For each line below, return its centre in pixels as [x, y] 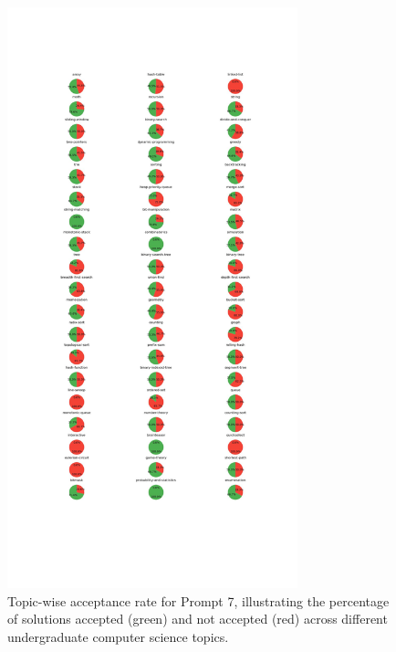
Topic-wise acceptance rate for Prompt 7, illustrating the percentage [198, 600]
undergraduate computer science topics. [118, 636]
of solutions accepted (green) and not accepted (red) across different [198, 619]
